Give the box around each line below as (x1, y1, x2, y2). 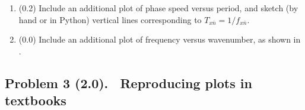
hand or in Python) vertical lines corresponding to (18, 13, 202, 25)
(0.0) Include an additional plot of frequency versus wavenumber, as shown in (18, 33, 301, 46)
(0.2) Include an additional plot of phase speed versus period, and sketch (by (18, 2, 298, 14)
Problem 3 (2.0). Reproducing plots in (5, 73, 252, 92)
